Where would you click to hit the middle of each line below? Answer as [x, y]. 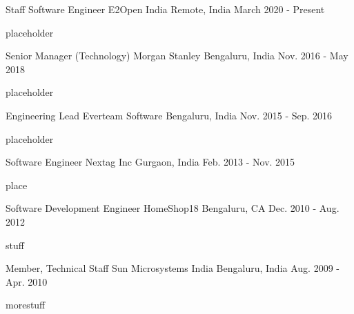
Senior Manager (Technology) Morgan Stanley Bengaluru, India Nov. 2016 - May [177, 56]
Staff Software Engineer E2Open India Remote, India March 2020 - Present [165, 9]
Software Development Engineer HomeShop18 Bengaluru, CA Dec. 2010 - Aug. [173, 208]
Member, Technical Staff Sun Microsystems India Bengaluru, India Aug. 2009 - [173, 268]
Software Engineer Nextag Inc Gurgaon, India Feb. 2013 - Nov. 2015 [150, 162]
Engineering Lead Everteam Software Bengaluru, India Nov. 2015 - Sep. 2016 [169, 115]
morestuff [26, 305]
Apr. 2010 [27, 281]
